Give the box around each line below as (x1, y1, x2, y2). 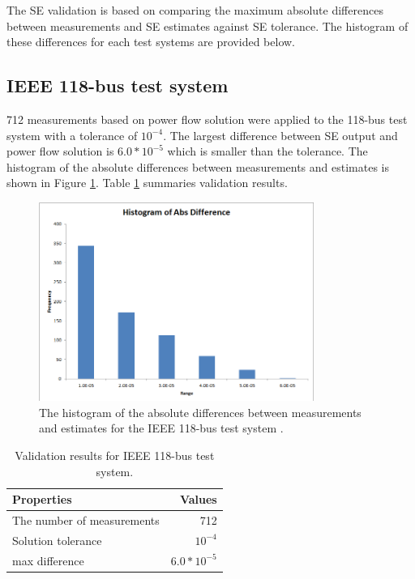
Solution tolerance (12, 531, 102, 548)
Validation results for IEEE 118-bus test (15, 446, 215, 463)
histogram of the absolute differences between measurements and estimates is (6, 158, 389, 175)
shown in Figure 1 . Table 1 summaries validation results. (6, 174, 288, 191)
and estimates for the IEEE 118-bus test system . (39, 419, 284, 436)
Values (179, 491, 217, 508)
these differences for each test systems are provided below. (6, 33, 295, 50)
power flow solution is (6, 143, 114, 160)
